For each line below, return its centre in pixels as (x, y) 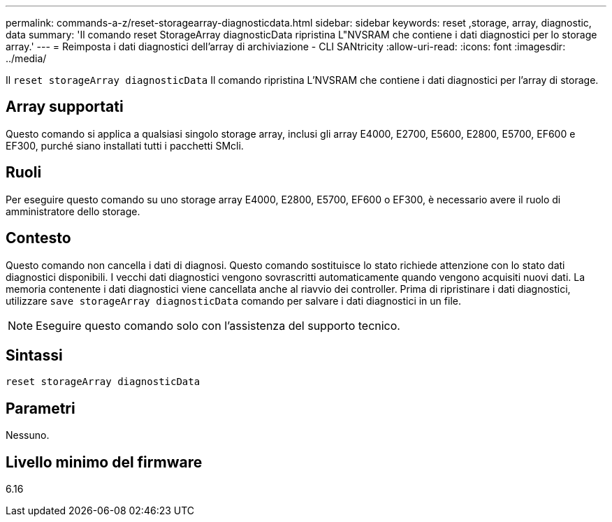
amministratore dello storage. (73, 211)
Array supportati (65, 107)
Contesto (38, 238)
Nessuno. (28, 435)
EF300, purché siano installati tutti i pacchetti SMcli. (125, 145)
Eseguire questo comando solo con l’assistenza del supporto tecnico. (218, 325)
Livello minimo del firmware (104, 462)
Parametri (41, 408)
